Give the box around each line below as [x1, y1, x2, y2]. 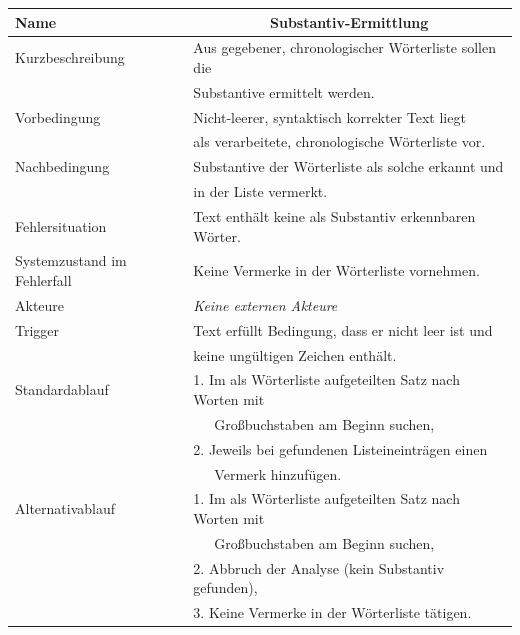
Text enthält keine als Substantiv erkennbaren [193, 206, 476, 226]
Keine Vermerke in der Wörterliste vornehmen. [193, 260, 480, 281]
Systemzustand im [15, 250, 127, 271]
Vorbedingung [15, 106, 101, 127]
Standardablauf [15, 379, 109, 400]
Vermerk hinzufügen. [214, 463, 342, 484]
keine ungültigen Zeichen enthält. [193, 344, 397, 365]
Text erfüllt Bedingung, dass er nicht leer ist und [193, 319, 493, 340]
